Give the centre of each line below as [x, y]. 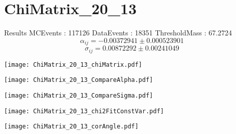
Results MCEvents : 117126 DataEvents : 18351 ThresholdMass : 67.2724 [118, 33]
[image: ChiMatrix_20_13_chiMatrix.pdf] [73, 64]
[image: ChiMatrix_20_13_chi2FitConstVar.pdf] [84, 111]
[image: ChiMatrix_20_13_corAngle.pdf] [71, 127]
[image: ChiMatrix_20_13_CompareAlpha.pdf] [79, 80]
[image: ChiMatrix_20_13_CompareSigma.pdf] [79, 95]
